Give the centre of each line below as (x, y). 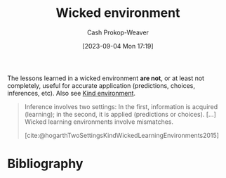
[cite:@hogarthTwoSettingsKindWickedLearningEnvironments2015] (122, 135)
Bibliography (45, 164)
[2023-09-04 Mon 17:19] (118, 46)
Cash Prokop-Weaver (118, 32)
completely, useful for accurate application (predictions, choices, (101, 85)
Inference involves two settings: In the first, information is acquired (121, 106)
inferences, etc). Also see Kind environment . (71, 93)
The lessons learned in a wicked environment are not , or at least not (106, 78)
